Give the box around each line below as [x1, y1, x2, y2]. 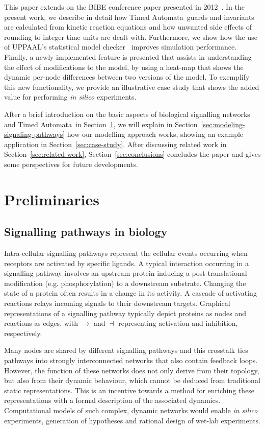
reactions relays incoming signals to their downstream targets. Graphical [4, 298, 230, 308]
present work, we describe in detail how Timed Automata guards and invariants [4, 11, 254, 22]
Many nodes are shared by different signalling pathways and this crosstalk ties [4, 345, 248, 355]
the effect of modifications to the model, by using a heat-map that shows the [4, 61, 244, 72]
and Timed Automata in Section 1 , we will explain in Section [4, 118, 198, 129]
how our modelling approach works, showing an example [67, 129, 244, 139]
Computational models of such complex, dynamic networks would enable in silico [4, 404, 258, 415]
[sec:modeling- [201, 118, 245, 129]
